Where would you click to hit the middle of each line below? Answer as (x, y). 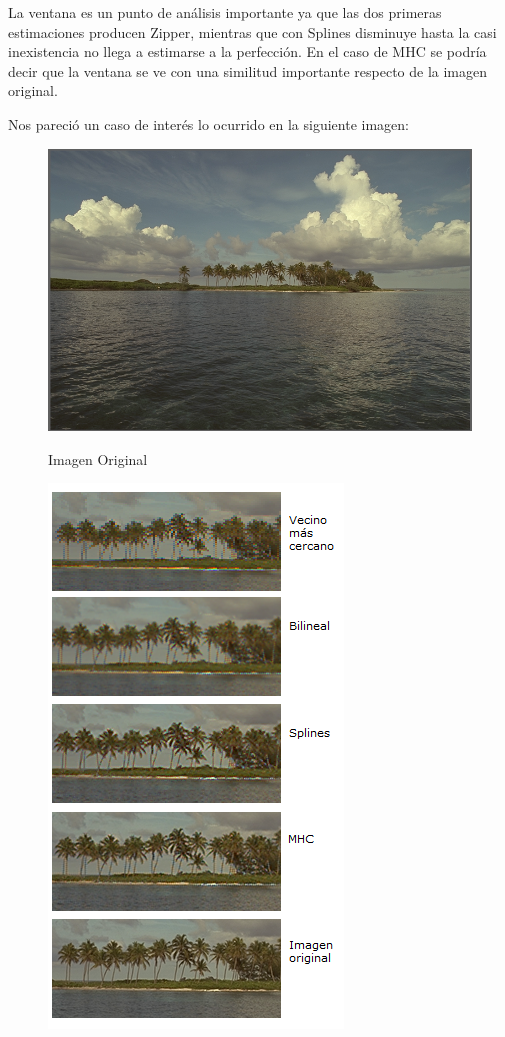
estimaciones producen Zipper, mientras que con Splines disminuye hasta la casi (252, 31)
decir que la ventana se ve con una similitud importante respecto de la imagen (248, 70)
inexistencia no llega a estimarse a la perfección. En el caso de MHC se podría (247, 51)
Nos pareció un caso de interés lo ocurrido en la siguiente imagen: (208, 123)
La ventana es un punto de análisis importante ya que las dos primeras (225, 12)
